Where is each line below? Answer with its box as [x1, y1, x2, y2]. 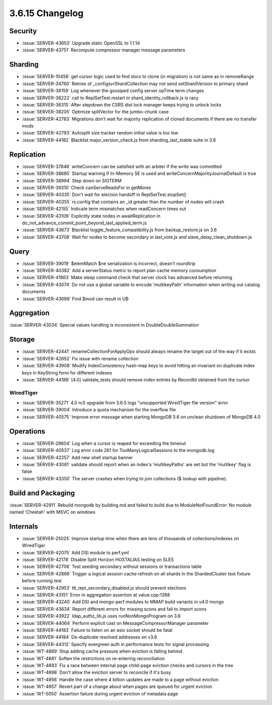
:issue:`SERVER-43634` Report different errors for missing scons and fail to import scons [22, 606, 207, 612]
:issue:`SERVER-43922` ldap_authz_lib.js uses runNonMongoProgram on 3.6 [22, 613, 181, 619]
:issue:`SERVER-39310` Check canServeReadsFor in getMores [22, 184, 151, 190]
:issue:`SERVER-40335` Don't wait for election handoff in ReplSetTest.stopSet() [22, 191, 186, 198]
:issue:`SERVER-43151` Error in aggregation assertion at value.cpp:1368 [22, 592, 170, 598]
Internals [9, 522, 38, 531]
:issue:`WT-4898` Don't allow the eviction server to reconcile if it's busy [22, 669, 171, 675]
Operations [9, 427, 45, 435]
